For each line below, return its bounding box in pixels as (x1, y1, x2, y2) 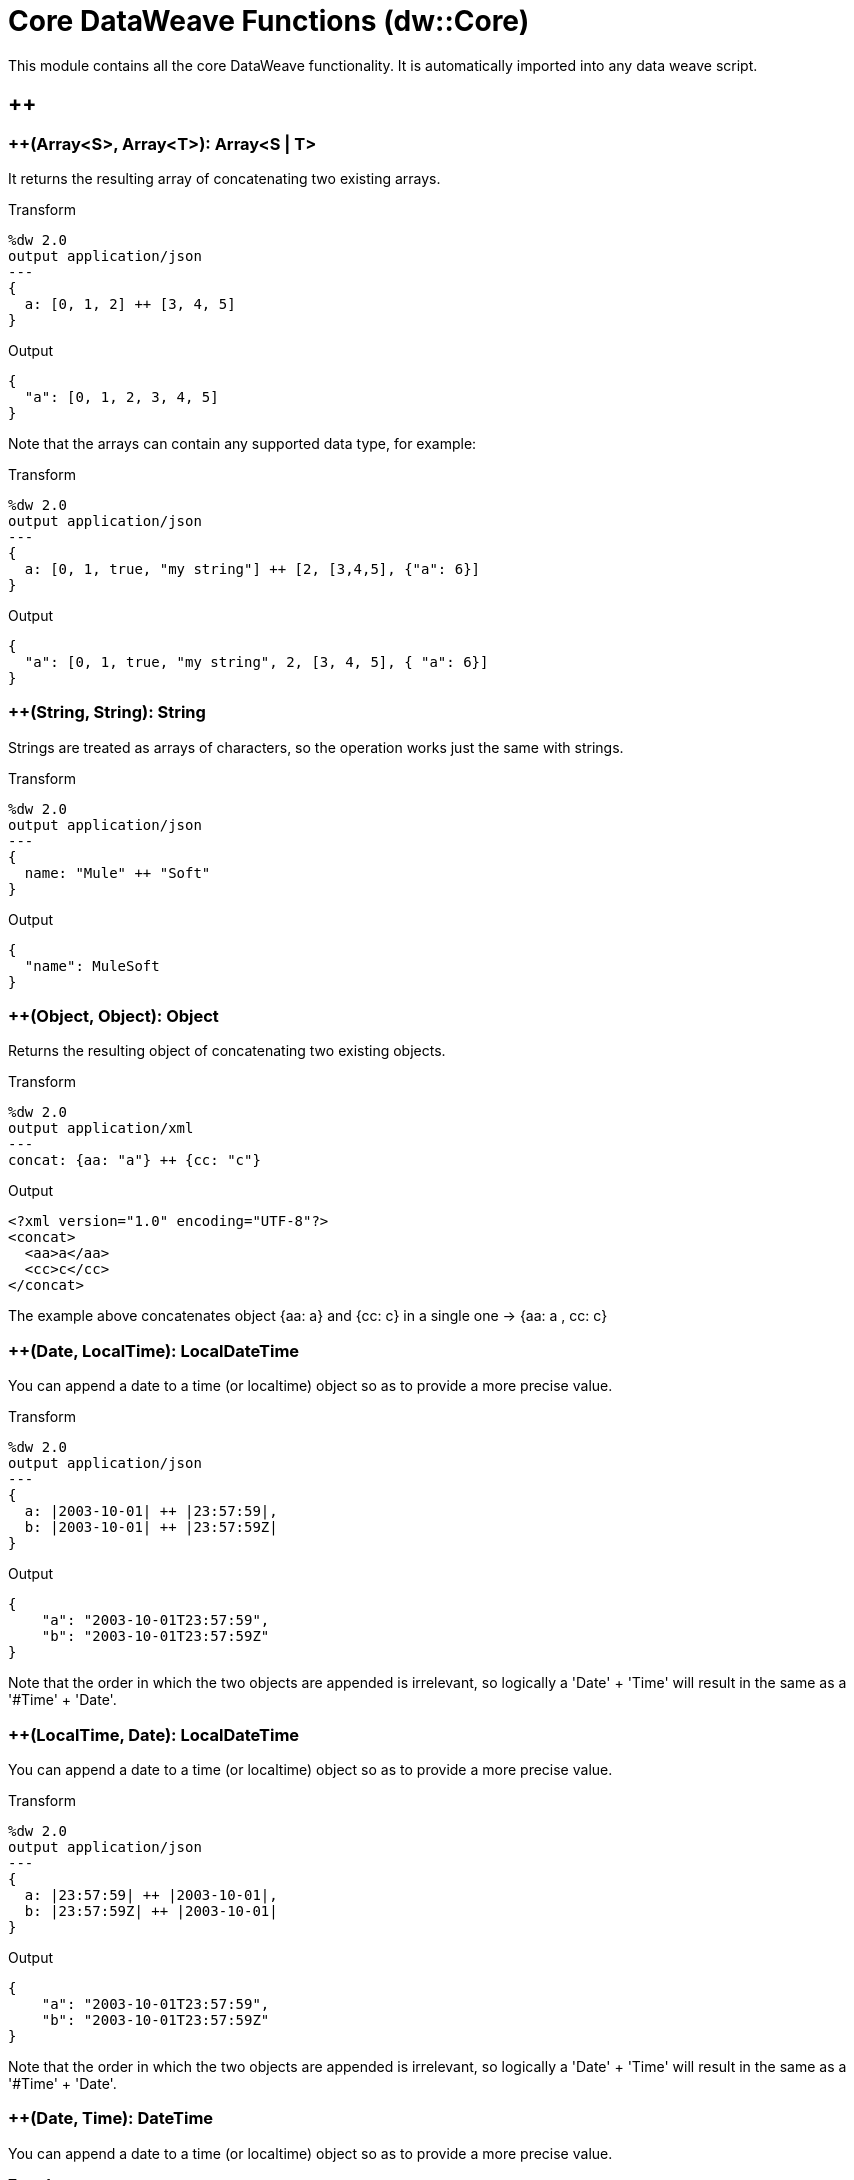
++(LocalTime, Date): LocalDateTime (8, 1724, 300, 1745)
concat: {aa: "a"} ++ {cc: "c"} (8, 1152, 261, 1169)
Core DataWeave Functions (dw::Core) (8, 4, 530, 38)
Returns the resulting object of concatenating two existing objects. (8, 1042, 446, 1060)
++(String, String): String (8, 702, 206, 723)
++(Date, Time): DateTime (8, 2108, 214, 2129)
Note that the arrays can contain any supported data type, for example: (8, 434, 477, 452)
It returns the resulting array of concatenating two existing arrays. (8, 169, 441, 187)
